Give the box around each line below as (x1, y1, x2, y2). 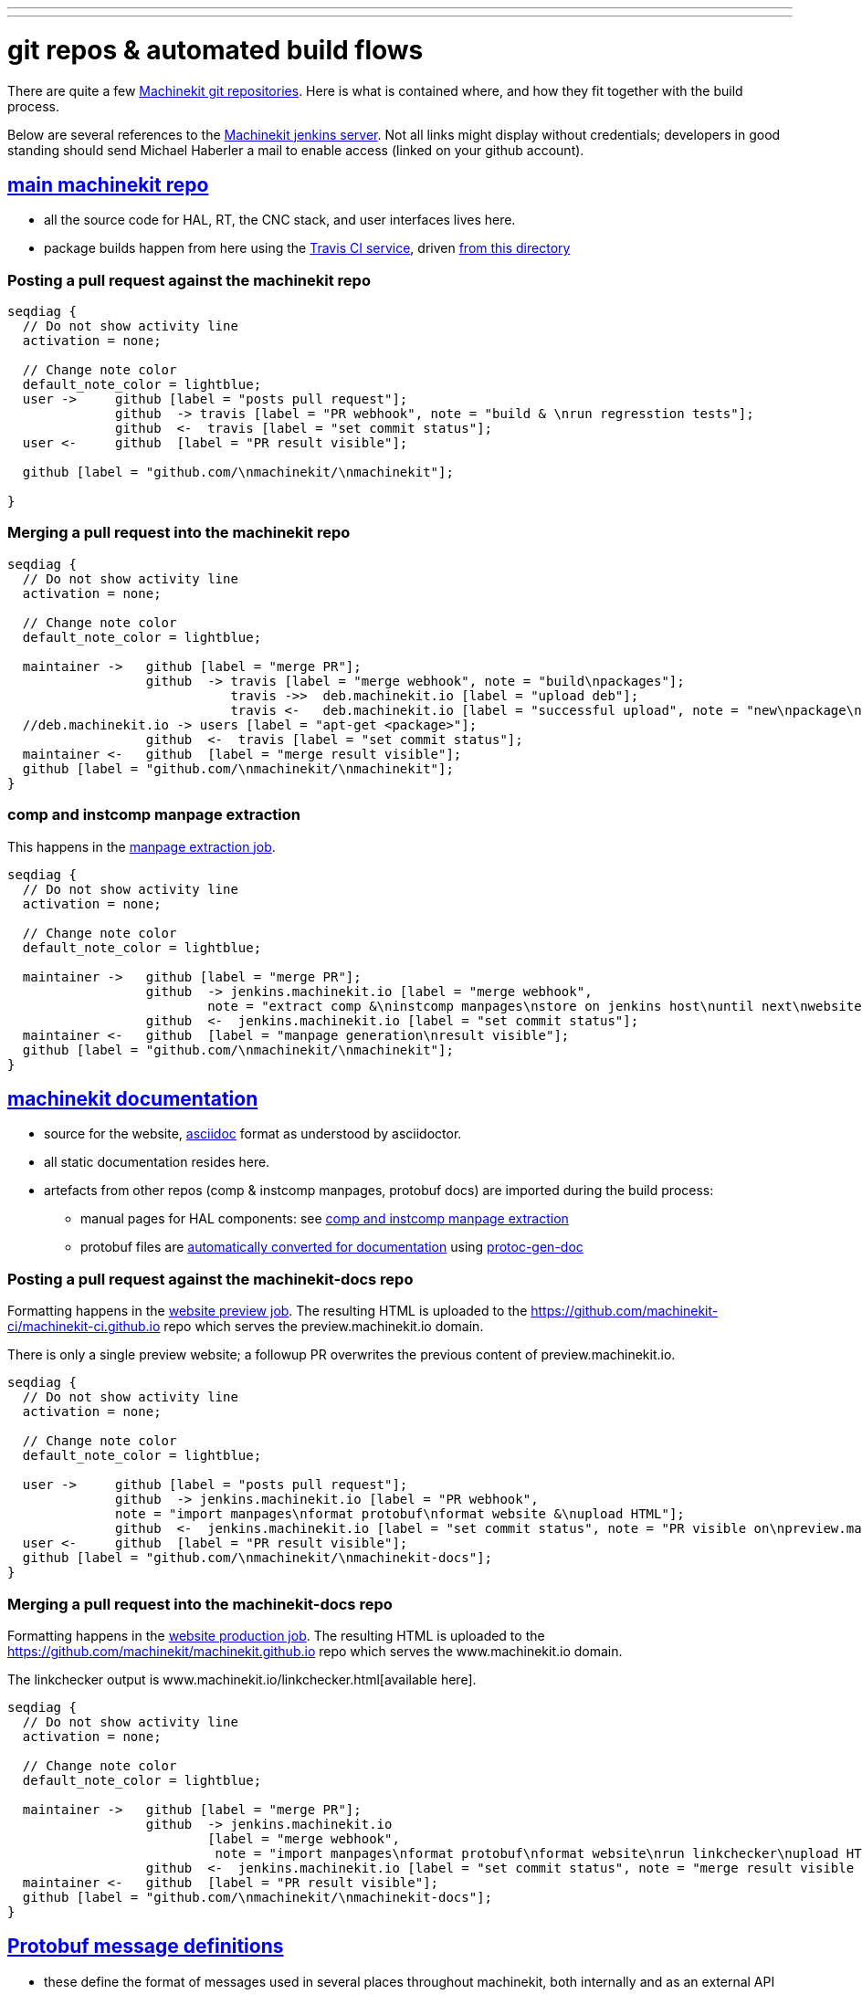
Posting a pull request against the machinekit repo (7, 270, 371, 289)
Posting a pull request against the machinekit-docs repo (7, 1269, 414, 1288)
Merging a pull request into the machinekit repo (7, 523, 351, 542)
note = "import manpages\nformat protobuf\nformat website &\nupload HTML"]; (115, 1506, 685, 1522)
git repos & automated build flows (7, 34, 424, 66)
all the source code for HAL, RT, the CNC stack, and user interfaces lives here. (44, 212, 516, 228)
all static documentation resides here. (44, 1154, 270, 1170)
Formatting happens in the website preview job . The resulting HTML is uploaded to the (7, 1303, 528, 1319)
